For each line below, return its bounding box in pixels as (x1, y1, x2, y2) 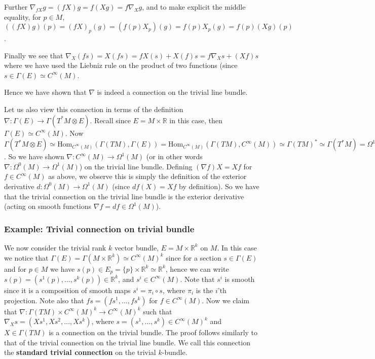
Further (4, 2, 28, 12)
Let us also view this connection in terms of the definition (4, 103, 183, 114)
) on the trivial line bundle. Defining (79, 161, 193, 171)
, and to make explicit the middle (142, 2, 246, 12)
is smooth (224, 273, 255, 284)
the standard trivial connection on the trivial (4, 347, 156, 357)
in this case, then (169, 115, 222, 125)
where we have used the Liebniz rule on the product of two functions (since (4, 60, 238, 70)
